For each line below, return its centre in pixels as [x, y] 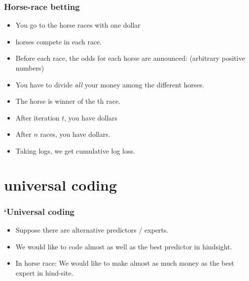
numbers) [30, 68]
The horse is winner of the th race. [68, 101]
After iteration [37, 117]
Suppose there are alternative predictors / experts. [92, 230]
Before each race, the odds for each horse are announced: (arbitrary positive [130, 58]
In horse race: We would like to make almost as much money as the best [125, 263]
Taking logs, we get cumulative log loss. [75, 150]
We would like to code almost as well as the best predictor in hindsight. [124, 246]
